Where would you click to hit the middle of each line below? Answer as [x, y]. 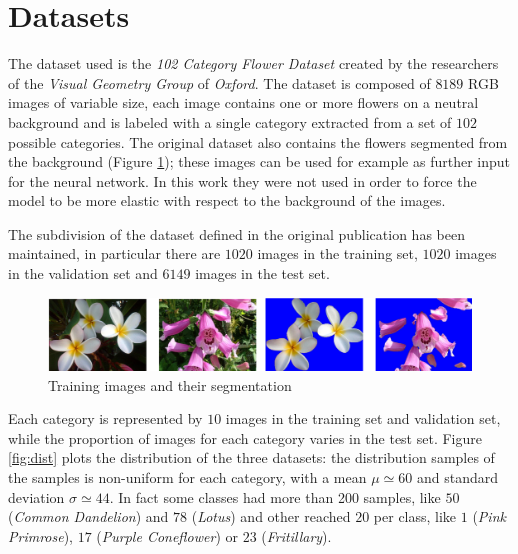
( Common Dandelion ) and [88, 516]
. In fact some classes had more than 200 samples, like [275, 496]
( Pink [489, 516]
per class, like [415, 516]
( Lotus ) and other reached [271, 516]
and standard [457, 476]
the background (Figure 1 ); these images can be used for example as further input [259, 161]
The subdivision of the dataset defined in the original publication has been [236, 233]
